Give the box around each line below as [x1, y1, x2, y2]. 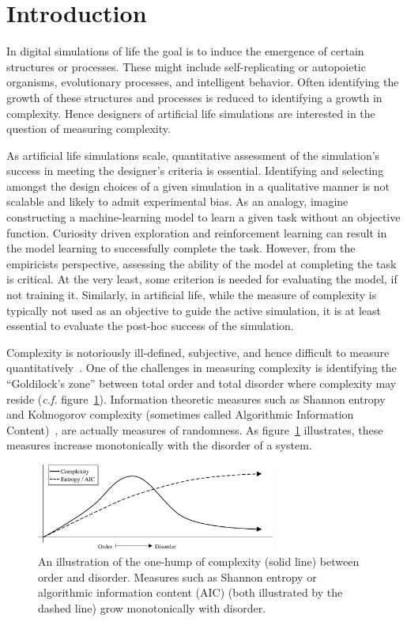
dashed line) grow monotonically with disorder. [38, 600, 266, 616]
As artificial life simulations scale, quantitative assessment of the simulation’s [6, 146, 380, 163]
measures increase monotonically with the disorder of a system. [6, 437, 312, 453]
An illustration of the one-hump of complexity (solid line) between [38, 553, 360, 570]
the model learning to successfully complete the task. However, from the [6, 240, 356, 256]
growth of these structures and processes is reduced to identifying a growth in [6, 89, 383, 105]
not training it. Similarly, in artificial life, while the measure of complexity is [6, 286, 377, 303]
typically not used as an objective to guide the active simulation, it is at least [6, 302, 382, 318]
